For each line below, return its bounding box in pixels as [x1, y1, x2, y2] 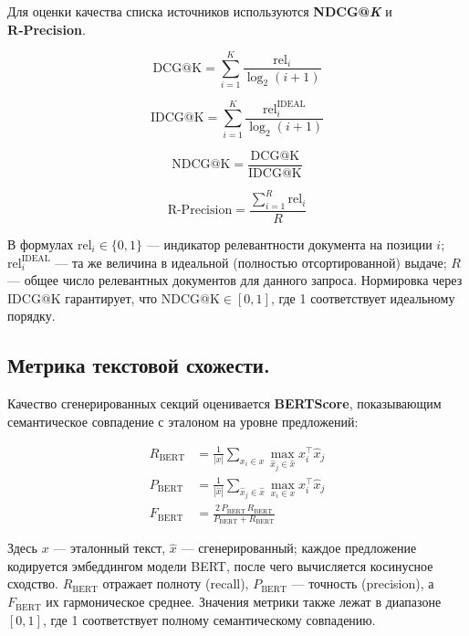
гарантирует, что [65, 288, 158, 307]
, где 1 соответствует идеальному [270, 288, 455, 307]
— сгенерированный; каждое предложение [181, 538, 417, 557]
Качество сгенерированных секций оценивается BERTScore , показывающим [7, 394, 442, 413]
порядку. [7, 306, 56, 325]
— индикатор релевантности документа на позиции [146, 235, 433, 253]
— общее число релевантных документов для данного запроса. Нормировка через [7, 270, 463, 290]
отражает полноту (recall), [102, 574, 249, 593]
